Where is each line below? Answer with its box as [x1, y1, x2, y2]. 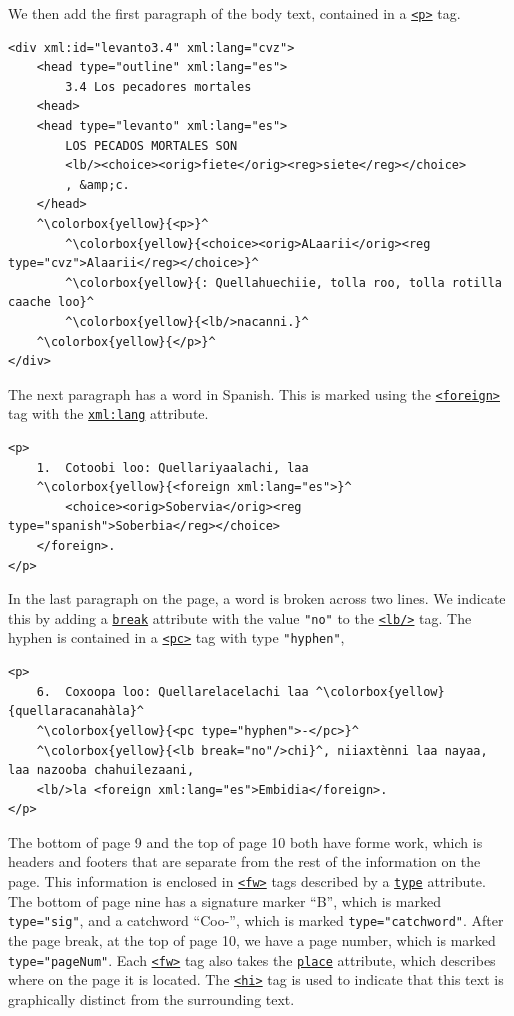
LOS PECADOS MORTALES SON [65, 138, 238, 153]
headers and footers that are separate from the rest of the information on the [8, 851, 481, 872]
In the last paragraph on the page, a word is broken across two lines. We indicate [8, 588, 506, 609]
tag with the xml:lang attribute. [8, 403, 209, 424]
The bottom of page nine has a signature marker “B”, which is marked [8, 890, 441, 911]
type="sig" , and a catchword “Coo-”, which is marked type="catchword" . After [8, 910, 504, 931]
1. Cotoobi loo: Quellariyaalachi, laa [36, 460, 309, 475]
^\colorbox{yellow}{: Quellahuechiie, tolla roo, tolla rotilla [65, 275, 502, 290]
